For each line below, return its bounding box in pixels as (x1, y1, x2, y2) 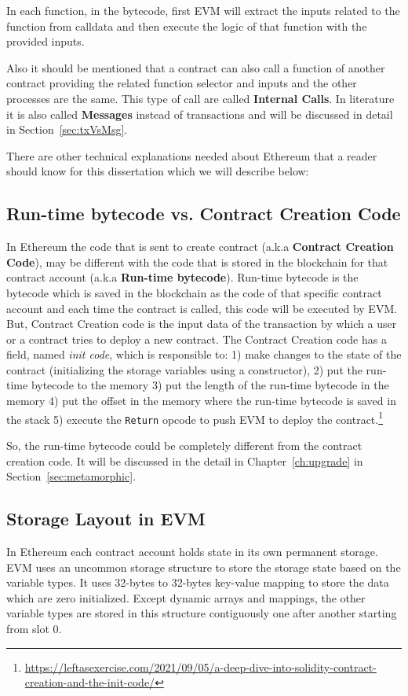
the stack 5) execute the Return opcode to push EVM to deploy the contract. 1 (6, 408, 384, 427)
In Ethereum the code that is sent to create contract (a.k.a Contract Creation (6, 238, 394, 255)
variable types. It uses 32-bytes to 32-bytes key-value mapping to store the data (6, 574, 389, 591)
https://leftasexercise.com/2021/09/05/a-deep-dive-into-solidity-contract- (24, 658, 377, 675)
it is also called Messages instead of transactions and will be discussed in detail (6, 105, 393, 122)
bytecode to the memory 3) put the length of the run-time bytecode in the (31, 377, 389, 393)
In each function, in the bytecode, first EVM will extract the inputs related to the (6, 2, 400, 18)
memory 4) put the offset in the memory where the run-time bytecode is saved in (6, 392, 396, 409)
